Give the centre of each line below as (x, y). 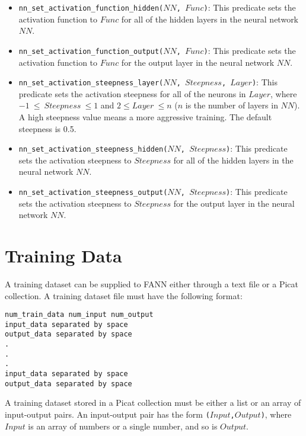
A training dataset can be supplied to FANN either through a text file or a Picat (152, 283)
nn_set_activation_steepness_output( (93, 192)
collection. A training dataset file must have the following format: (124, 295)
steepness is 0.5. (47, 128)
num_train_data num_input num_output (79, 315)
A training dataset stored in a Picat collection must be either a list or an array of (153, 403)
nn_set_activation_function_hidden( (91, 8)
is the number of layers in (232, 105)
